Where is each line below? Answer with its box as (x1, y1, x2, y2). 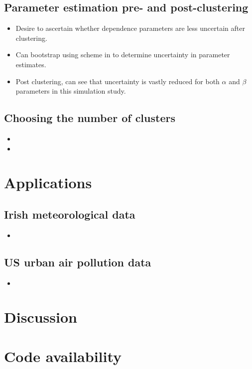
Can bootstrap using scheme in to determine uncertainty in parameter (15, 49, 230, 60)
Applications (4, 172, 92, 193)
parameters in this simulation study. (15, 86, 126, 96)
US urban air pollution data (4, 254, 151, 269)
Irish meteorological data (4, 206, 135, 222)
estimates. (15, 59, 46, 69)
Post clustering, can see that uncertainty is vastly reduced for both (15, 76, 220, 86)
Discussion (4, 307, 77, 327)
